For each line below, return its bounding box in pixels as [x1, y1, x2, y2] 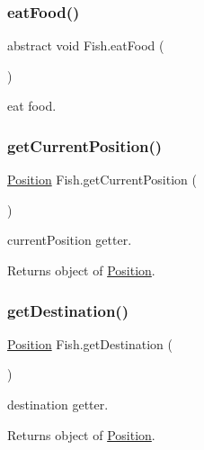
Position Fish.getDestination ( [7, 334, 173, 353]
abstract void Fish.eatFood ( [7, 36, 164, 55]
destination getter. [7, 395, 109, 413]
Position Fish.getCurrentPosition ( [7, 170, 197, 189]
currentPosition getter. [7, 230, 132, 249]
